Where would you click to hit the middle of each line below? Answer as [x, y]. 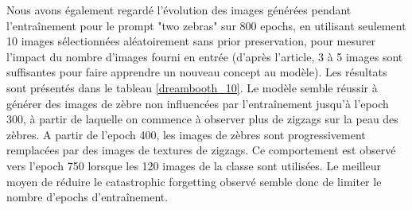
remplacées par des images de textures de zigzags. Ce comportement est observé [201, 150]
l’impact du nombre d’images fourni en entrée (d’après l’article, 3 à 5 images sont [205, 56]
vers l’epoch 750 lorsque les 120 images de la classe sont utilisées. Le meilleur [194, 165]
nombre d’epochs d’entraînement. [87, 197]
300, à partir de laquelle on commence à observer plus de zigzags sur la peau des [202, 119]
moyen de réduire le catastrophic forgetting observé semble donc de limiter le [194, 181]
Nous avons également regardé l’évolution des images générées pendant [179, 10]
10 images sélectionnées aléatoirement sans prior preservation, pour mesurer [191, 41]
